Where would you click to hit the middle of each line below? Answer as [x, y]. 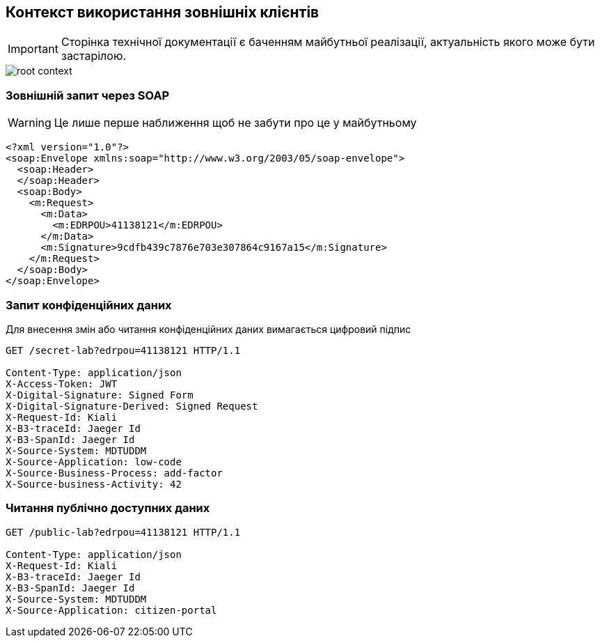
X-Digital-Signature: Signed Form [100, 395]
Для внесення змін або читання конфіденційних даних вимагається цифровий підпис [208, 329]
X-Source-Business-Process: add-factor [114, 473]
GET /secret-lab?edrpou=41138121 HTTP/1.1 [123, 350]
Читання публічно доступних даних [108, 508]
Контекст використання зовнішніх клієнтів [163, 12]
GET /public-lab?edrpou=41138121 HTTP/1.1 [123, 532]
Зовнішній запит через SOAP [88, 95]
